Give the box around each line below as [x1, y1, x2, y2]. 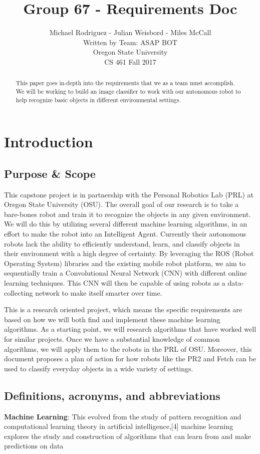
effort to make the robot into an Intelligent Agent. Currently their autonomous [4, 229, 246, 239]
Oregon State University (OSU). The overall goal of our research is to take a [4, 199, 239, 209]
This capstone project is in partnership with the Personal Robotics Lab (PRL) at [4, 189, 254, 199]
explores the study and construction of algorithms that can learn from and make [4, 430, 251, 441]
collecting [4, 287, 33, 298]
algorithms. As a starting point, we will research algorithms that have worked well [4, 324, 256, 334]
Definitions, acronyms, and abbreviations [4, 387, 220, 403]
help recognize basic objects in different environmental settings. [16, 95, 181, 104]
